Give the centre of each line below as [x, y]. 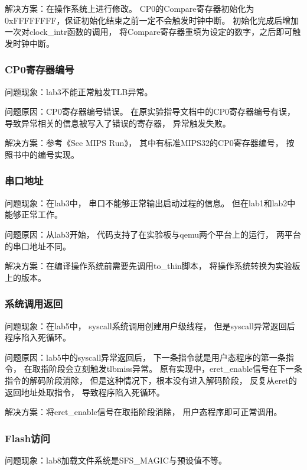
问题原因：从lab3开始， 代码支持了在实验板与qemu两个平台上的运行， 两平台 [153, 234]
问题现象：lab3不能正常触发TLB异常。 [79, 91]
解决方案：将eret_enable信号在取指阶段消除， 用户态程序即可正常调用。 [143, 412]
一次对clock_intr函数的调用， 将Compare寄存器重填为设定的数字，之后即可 [149, 32]
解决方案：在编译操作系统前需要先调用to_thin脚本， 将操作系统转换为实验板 [153, 266]
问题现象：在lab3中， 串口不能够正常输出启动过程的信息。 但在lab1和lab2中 [150, 202]
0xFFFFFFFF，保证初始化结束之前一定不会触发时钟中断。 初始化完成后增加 [152, 20]
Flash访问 [27, 438]
